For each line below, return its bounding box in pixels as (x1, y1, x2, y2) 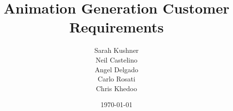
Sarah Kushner (94, 45, 139, 55)
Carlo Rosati (98, 74, 135, 84)
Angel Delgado (95, 64, 138, 74)
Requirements (69, 17, 164, 37)
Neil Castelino (95, 54, 138, 64)
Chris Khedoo (96, 83, 137, 93)
